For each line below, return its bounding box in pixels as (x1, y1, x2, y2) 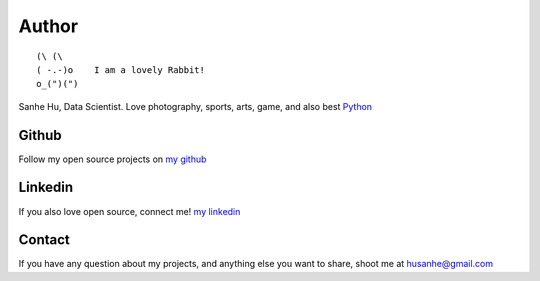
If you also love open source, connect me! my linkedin (18, 205, 241, 217)
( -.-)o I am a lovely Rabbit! (36, 64, 205, 75)
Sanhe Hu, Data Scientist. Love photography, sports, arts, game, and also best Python (18, 100, 373, 112)
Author (18, 15, 79, 37)
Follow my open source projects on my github (18, 153, 207, 165)
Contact (18, 231, 70, 249)
